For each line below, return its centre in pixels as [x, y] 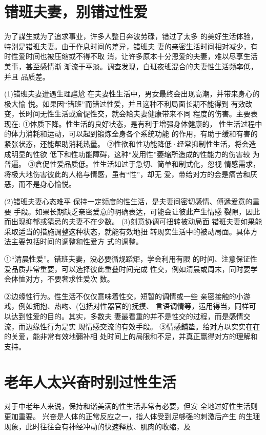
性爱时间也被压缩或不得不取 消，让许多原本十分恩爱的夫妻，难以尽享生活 [134, 56]
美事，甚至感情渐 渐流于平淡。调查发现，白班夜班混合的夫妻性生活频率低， [131, 66]
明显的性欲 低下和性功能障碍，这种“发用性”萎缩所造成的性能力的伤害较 [130, 154]
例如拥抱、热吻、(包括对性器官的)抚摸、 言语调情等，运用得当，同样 [134, 306]
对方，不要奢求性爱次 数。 [70, 279]
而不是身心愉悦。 [47, 184]
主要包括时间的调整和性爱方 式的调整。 [77, 241]
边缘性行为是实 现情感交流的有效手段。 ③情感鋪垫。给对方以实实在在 [143, 326]
